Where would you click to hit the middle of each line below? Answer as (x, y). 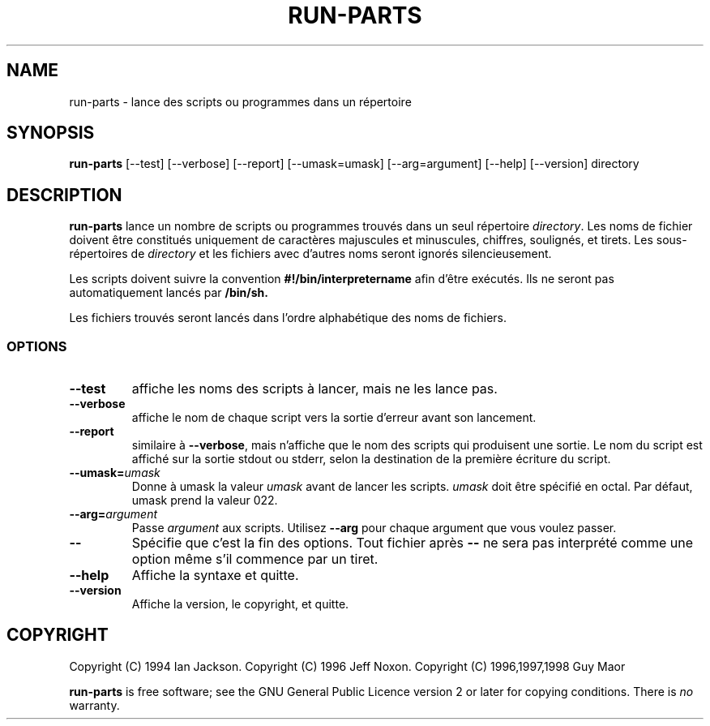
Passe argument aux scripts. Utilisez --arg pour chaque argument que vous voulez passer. (374, 528)
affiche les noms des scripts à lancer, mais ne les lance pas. (314, 389)
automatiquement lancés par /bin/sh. (169, 293)
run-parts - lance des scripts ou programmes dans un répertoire (240, 101)
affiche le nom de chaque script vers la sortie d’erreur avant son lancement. (334, 418)
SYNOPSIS (51, 133)
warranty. (94, 705)
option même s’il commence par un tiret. (255, 559)
